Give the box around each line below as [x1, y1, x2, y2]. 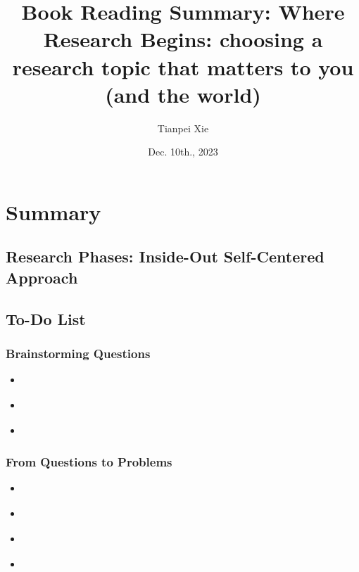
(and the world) [105, 80, 261, 108]
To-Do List [6, 307, 86, 329]
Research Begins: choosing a [43, 25, 323, 53]
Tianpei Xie [157, 120, 209, 135]
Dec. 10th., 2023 [148, 144, 218, 159]
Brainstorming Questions [6, 344, 151, 362]
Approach [6, 266, 78, 288]
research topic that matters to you [12, 52, 354, 81]
